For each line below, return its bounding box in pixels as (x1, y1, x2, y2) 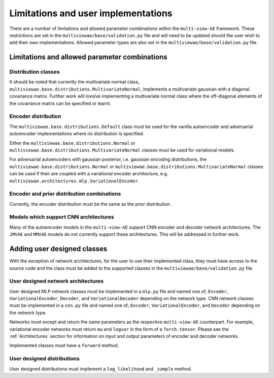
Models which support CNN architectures (9, 213, 114, 220)
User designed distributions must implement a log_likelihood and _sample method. (9, 366, 192, 372)
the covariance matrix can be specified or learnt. (9, 100, 112, 106)
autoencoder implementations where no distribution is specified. (9, 131, 145, 137)
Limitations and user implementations (9, 8, 173, 19)
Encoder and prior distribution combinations (9, 191, 121, 198)
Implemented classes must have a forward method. (9, 342, 119, 349)
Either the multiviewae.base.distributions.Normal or (9, 140, 135, 146)
